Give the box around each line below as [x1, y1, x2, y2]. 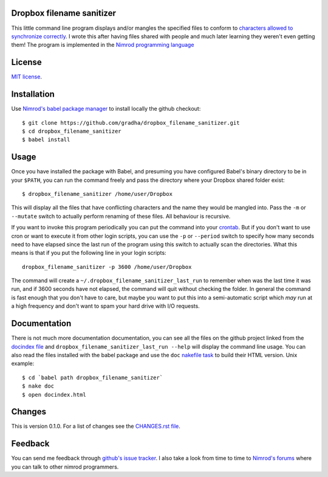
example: [11, 360, 35, 367]
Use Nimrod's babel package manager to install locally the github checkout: [11, 105, 201, 113]
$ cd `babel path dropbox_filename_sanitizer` [22, 374, 163, 381]
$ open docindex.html [22, 391, 86, 398]
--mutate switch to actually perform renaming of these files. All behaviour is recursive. [11, 212, 231, 220]
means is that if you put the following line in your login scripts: [11, 249, 166, 257]
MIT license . [11, 73, 43, 80]
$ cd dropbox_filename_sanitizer [22, 128, 121, 134]
